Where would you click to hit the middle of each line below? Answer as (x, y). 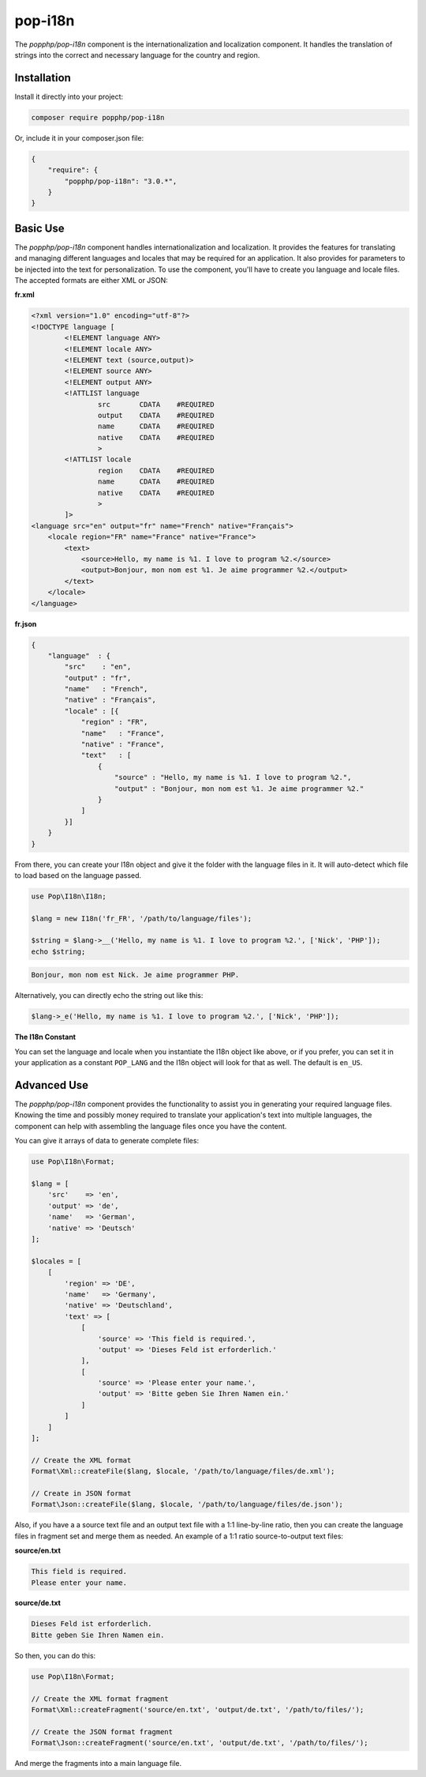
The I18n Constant (45, 1037)
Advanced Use (52, 1085)
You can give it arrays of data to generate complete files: (107, 1141)
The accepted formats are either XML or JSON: (92, 280)
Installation (43, 78)
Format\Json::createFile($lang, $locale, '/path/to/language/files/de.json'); (187, 1504)
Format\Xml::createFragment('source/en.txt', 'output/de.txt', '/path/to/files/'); (198, 1709)
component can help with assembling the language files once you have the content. (151, 1126)
